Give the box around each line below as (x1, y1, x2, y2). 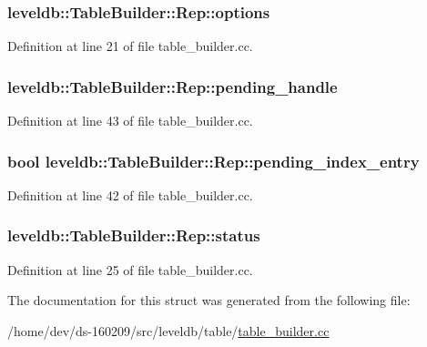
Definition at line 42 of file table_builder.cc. (7, 185, 253, 204)
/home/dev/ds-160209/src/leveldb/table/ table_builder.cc (7, 321, 330, 340)
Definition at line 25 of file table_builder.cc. (7, 260, 253, 279)
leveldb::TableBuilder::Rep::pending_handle (7, 75, 338, 97)
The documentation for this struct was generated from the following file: (7, 291, 411, 310)
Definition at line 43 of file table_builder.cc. (7, 111, 253, 130)
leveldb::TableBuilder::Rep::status (7, 224, 260, 247)
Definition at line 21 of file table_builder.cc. (7, 36, 253, 56)
